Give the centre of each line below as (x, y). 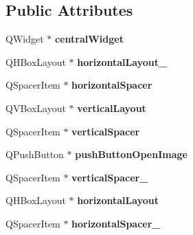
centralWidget (89, 39)
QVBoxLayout (36, 108)
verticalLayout (112, 108)
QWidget (25, 39)
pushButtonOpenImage (131, 154)
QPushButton (35, 154)
